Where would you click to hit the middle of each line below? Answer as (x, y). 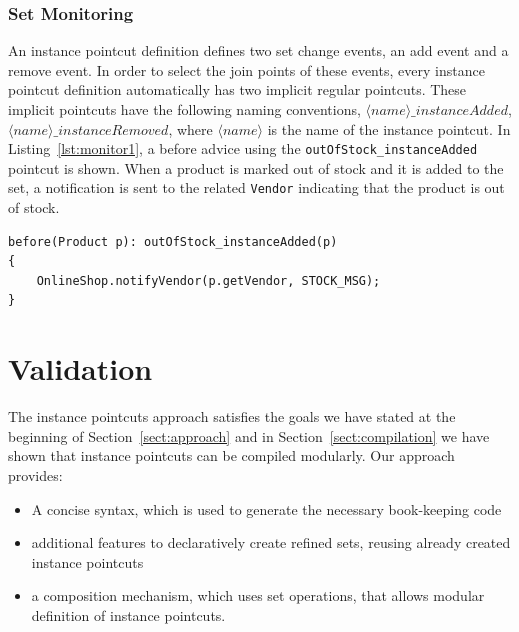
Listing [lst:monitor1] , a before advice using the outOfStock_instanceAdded (243, 148)
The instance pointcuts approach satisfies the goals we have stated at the (232, 416)
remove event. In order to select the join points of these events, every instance (246, 69)
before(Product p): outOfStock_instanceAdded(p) (173, 241)
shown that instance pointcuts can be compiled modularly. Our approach (231, 455)
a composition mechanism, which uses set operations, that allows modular (258, 595)
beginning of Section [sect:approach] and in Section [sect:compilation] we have (249, 435)
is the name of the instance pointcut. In (389, 128)
